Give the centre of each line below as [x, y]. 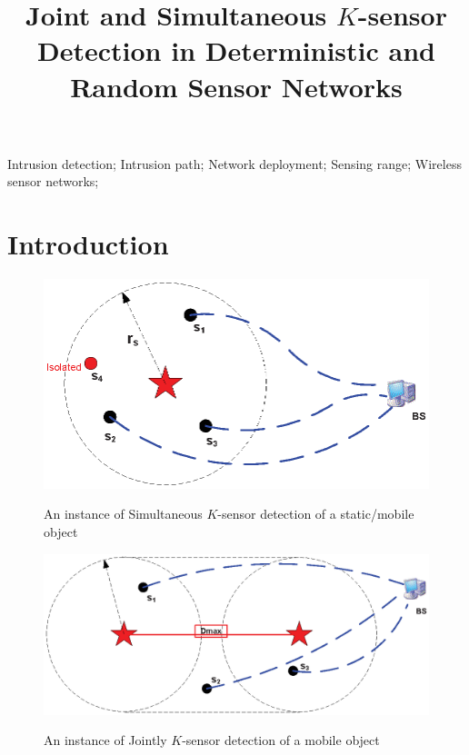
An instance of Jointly [105, 740]
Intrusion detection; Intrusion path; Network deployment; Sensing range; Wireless [234, 163]
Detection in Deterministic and [236, 50]
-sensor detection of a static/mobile [316, 514]
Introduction [88, 244]
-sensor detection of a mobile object [281, 740]
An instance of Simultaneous [123, 514]
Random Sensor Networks [236, 86]
